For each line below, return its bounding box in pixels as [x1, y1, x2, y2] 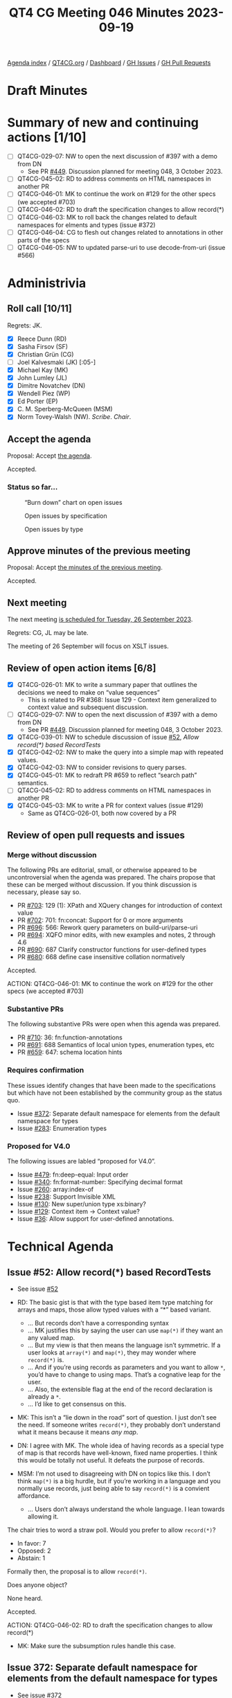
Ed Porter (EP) [17, 397, 58, 406]
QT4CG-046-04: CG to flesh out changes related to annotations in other [17, 228, 224, 236]
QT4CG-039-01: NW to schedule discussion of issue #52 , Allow [17, 733, 199, 742]
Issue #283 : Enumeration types [17, 1124, 107, 1132]
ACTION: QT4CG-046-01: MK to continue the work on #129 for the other [7, 980, 213, 988]
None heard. [7, 1594, 43, 1602]
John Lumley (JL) [17, 374, 68, 382]
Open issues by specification [24, 511, 107, 520]
